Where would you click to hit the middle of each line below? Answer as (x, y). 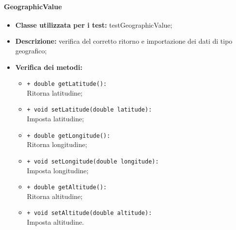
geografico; (31, 50)
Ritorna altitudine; (55, 196)
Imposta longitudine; (58, 170)
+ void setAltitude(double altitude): (89, 213)
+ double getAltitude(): (67, 188)
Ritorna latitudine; (55, 92)
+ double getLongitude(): (69, 136)
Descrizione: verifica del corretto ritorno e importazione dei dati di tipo (124, 41)
